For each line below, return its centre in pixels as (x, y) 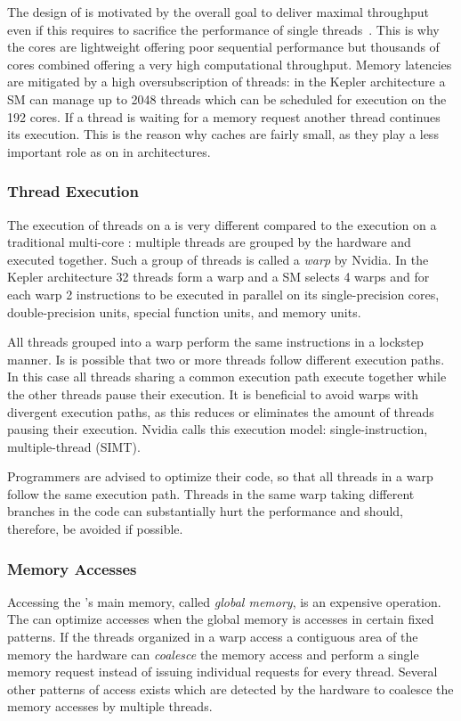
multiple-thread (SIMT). (74, 446)
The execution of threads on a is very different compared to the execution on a (222, 224)
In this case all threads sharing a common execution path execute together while (227, 377)
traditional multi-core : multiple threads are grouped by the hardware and (209, 242)
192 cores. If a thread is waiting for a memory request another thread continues (224, 116)
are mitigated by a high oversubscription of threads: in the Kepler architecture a (226, 82)
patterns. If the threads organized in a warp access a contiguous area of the (213, 637)
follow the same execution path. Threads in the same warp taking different (211, 493)
